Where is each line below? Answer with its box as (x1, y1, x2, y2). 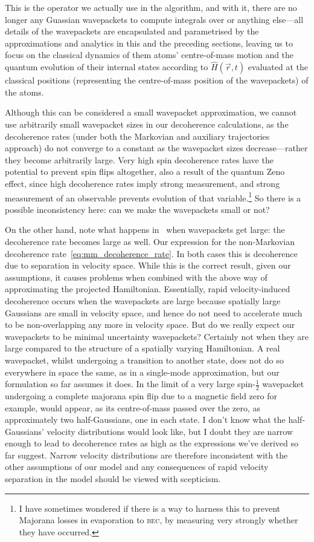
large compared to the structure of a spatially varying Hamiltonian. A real (5, 342, 280, 354)
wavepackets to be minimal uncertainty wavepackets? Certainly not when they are (5, 330, 309, 342)
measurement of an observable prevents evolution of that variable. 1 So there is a (5, 189, 301, 204)
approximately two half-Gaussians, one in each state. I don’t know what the (5, 413, 286, 426)
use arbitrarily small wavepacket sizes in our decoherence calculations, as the (5, 117, 289, 130)
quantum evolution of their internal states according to (5, 60, 208, 73)
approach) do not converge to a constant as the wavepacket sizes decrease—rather (5, 142, 308, 154)
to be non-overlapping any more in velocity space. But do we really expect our (5, 318, 295, 331)
